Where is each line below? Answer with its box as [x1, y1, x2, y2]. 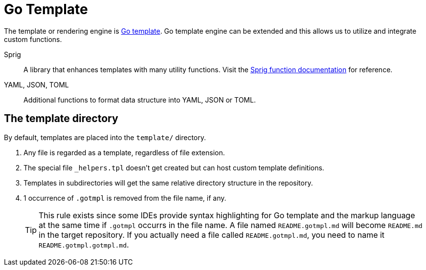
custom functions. [4, 35, 62, 43]
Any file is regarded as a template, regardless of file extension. [23, 148, 225, 157]
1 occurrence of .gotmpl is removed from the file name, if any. [23, 193, 226, 202]
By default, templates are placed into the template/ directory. [4, 133, 206, 142]
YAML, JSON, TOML [4, 80, 69, 89]
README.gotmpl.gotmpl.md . [39, 239, 129, 249]
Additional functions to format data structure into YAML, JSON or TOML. [23, 95, 256, 104]
